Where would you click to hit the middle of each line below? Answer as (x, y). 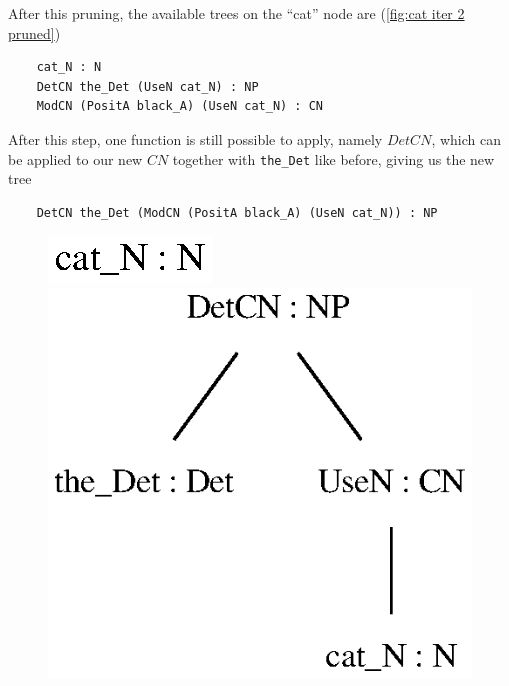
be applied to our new (75, 158)
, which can (466, 138)
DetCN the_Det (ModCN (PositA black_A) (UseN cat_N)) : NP (237, 212)
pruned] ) (34, 32)
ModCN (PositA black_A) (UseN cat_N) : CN (179, 106)
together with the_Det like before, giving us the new (333, 158)
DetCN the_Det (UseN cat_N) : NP (147, 86)
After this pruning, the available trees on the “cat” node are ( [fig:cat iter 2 (236, 13)
